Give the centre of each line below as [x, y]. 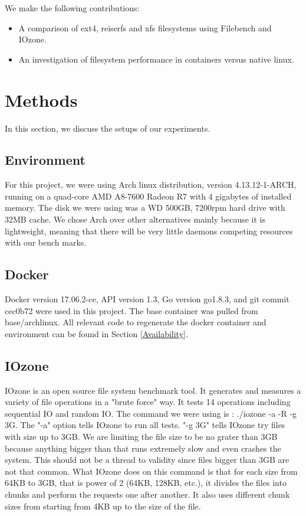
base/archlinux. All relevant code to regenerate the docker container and [136, 322]
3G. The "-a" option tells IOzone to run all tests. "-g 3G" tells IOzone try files [145, 425]
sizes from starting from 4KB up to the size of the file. [103, 506]
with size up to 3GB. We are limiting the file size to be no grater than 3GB [141, 437]
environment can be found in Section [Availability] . [96, 333]
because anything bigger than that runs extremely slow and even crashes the [143, 448]
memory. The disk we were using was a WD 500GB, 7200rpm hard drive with [145, 208]
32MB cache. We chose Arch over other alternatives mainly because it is [135, 219]
